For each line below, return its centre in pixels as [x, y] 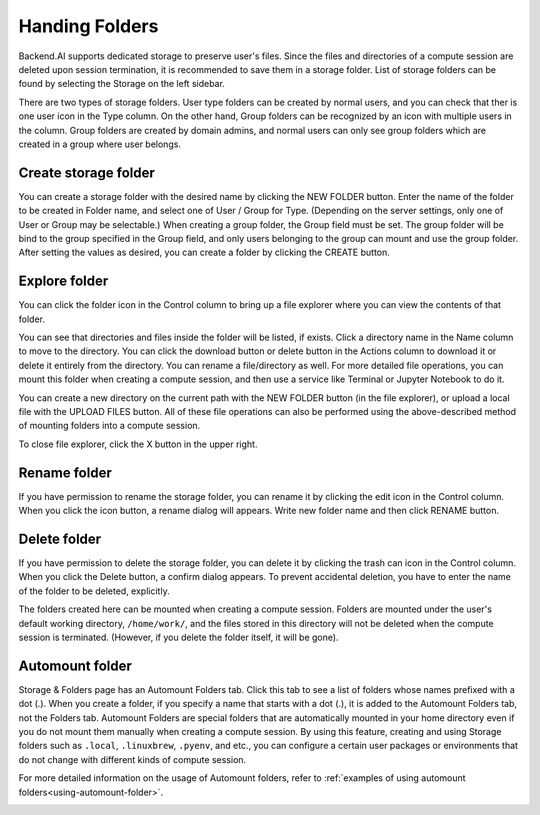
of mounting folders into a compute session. [109, 426]
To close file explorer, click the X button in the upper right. [138, 444]
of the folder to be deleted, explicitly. [94, 591]
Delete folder [60, 538]
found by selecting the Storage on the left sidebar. [121, 84]
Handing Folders [88, 26]
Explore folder [63, 281]
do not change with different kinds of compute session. [132, 759]
